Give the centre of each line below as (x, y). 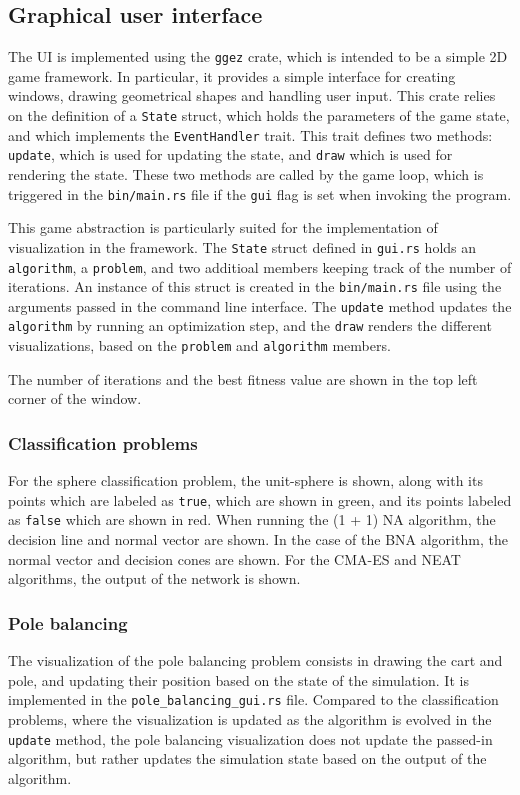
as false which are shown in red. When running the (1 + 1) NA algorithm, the (252, 519)
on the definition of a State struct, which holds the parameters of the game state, (259, 115)
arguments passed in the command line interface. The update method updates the (260, 305)
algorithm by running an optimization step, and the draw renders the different (250, 325)
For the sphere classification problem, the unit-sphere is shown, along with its (245, 480)
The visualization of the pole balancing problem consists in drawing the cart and (255, 660)
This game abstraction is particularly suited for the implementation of (223, 227)
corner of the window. (75, 398)
